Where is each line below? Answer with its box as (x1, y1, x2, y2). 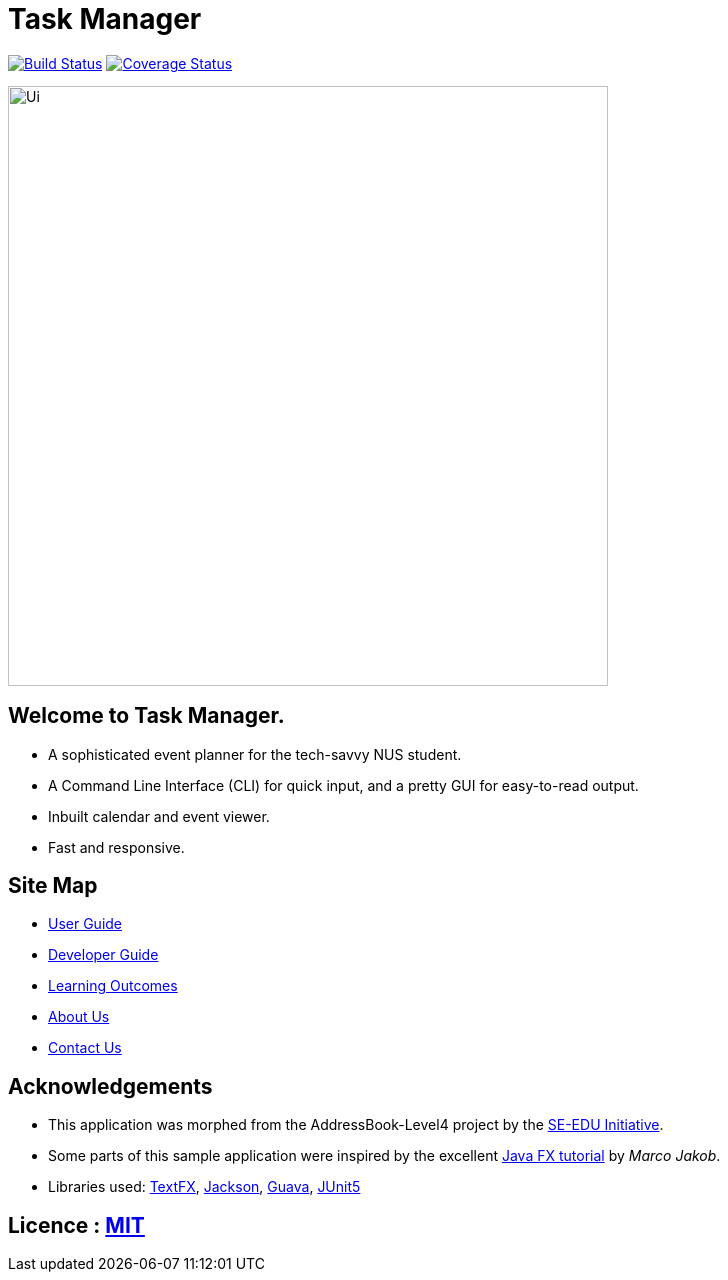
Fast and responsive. (48, 838, 185, 856)
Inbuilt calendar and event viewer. (48, 807, 270, 825)
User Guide (48, 915, 123, 933)
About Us (48, 1008, 110, 1026)
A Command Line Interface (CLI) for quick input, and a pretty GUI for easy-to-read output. (48, 776, 639, 794)
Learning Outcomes (48, 977, 178, 995)
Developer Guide (48, 946, 159, 964)
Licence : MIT (8, 1212, 145, 1238)
